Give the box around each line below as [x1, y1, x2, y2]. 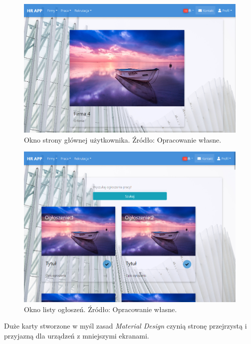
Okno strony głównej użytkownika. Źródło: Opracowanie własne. [24, 134, 222, 145]
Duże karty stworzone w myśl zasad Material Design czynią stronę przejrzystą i [4, 321, 247, 331]
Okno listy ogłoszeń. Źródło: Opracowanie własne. [24, 304, 177, 314]
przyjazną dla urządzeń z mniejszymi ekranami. [4, 330, 149, 341]
